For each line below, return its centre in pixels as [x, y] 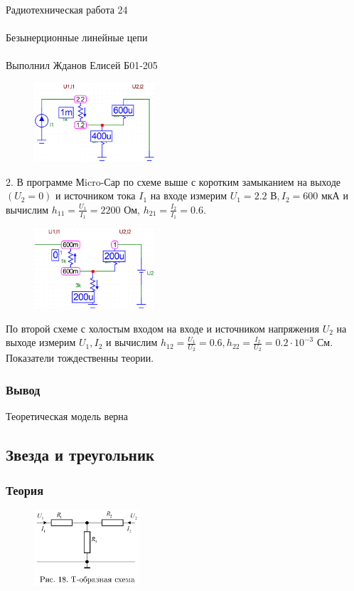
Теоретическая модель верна [67, 416]
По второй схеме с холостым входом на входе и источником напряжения [162, 328]
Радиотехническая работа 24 [67, 9]
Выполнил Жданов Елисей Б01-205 [82, 65]
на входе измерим [189, 195]
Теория [25, 490]
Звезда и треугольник [80, 455]
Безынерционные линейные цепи [77, 37]
